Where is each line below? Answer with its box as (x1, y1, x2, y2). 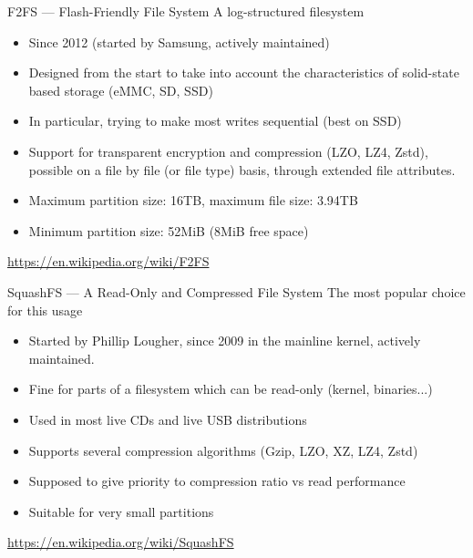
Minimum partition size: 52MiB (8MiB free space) (28, 221, 309, 240)
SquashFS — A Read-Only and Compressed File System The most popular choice (7, 282, 466, 301)
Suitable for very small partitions (28, 501, 214, 521)
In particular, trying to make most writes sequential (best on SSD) (28, 111, 402, 130)
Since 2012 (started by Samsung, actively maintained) (28, 32, 330, 51)
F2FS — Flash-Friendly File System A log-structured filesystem (7, 2, 365, 20)
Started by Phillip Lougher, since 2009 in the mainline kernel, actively (28, 331, 421, 350)
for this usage (7, 300, 83, 319)
